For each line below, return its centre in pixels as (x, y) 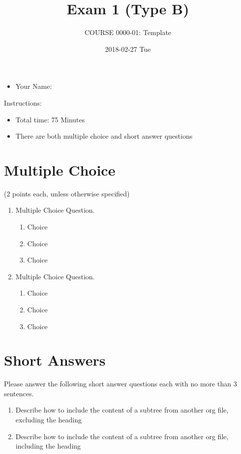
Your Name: (34, 86)
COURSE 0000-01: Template (128, 32)
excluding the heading (48, 420)
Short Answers (55, 360)
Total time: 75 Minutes (50, 119)
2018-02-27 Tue (128, 49)
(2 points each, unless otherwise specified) (67, 193)
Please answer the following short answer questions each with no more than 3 (120, 384)
